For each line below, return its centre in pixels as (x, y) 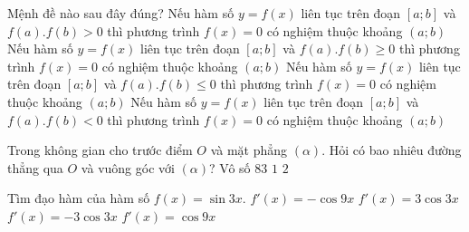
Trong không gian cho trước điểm (100, 150)
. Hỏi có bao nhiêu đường (392, 150)
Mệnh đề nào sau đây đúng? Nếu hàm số (121, 13)
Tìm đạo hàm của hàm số (79, 198)
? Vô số (230, 167)
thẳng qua (35, 167)
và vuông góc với (128, 167)
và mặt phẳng (249, 150)
